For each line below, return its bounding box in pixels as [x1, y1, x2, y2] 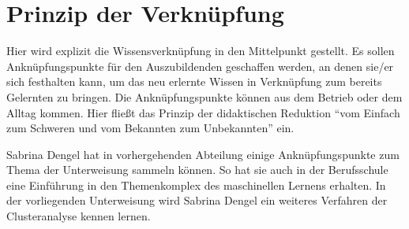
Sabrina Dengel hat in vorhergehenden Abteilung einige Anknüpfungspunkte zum [6, 146, 400, 162]
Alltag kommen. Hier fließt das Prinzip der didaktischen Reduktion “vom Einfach [6, 104, 400, 120]
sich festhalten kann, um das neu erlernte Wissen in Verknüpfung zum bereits [6, 73, 382, 90]
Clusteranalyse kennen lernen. [6, 208, 151, 224]
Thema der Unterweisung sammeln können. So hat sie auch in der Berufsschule [6, 161, 388, 178]
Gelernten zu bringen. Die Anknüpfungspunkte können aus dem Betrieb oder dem [6, 88, 403, 105]
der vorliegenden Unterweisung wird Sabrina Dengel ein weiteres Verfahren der [6, 192, 388, 209]
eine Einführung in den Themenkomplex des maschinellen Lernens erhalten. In [6, 176, 386, 193]
